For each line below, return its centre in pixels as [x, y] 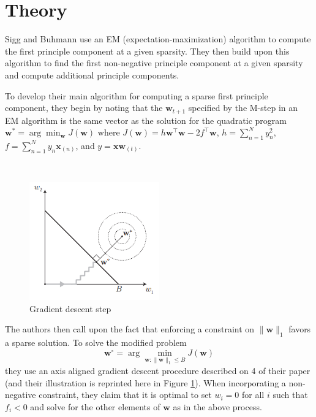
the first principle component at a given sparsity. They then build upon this [147, 51]
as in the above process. [217, 406]
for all [253, 395]
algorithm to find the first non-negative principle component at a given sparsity [154, 63]
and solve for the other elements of [95, 406]
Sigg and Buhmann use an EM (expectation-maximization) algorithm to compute [158, 39]
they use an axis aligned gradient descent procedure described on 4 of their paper [158, 371]
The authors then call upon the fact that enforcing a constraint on [130, 329]
